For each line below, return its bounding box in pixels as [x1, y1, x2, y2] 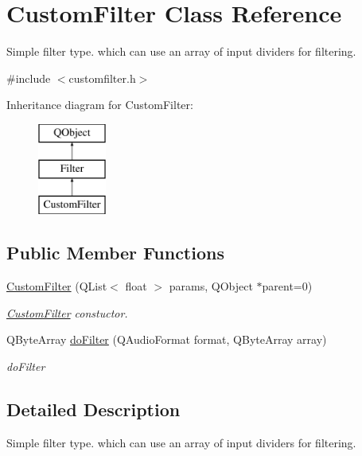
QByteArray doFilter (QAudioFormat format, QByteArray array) [6, 331, 327, 348]
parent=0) [262, 278, 313, 294]
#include [6, 69, 51, 86]
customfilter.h [68, 69, 136, 86]
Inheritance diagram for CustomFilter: [6, 96, 193, 113]
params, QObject [169, 278, 253, 294]
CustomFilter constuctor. [6, 304, 128, 321]
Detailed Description [6, 396, 181, 421]
